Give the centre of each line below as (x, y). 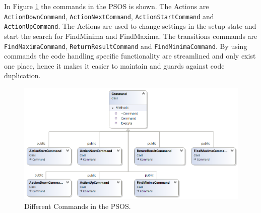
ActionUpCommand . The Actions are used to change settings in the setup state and (130, 26)
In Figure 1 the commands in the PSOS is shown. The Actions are (107, 6)
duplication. (22, 75)
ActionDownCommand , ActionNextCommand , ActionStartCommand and (109, 16)
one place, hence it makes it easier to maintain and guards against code (114, 65)
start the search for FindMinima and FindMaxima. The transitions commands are (131, 36)
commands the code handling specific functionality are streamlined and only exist (130, 56)
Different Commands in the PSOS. (78, 206)
